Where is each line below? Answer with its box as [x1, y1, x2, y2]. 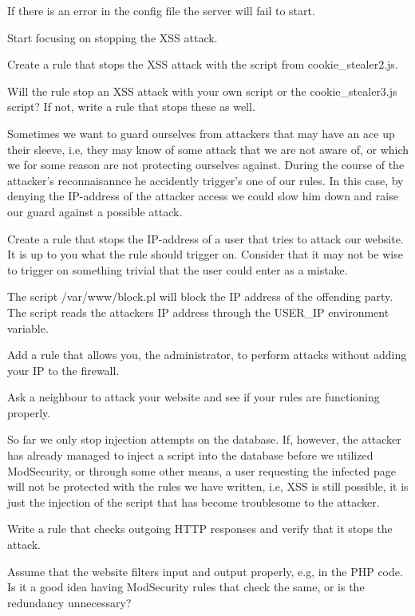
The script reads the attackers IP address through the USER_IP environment [7, 303, 389, 320]
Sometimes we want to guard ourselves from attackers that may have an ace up [7, 124, 395, 141]
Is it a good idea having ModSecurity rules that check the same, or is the [7, 578, 365, 595]
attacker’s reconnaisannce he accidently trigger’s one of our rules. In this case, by [7, 172, 404, 188]
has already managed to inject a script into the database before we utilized [7, 447, 373, 464]
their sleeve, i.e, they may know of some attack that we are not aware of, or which [7, 140, 409, 157]
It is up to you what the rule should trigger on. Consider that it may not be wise [7, 246, 403, 263]
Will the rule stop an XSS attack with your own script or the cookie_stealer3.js [7, 82, 397, 99]
